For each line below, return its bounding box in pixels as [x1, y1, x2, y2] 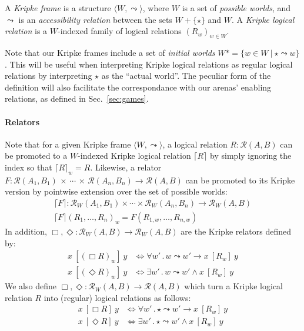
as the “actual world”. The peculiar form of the [101, 69, 271, 82]
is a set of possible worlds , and [182, 2, 290, 14]
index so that [5, 161, 52, 173]
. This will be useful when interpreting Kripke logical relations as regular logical [5, 58, 293, 70]
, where [142, 2, 169, 14]
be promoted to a [5, 149, 68, 162]
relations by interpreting [5, 69, 92, 82]
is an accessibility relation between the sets [18, 13, 172, 25]
